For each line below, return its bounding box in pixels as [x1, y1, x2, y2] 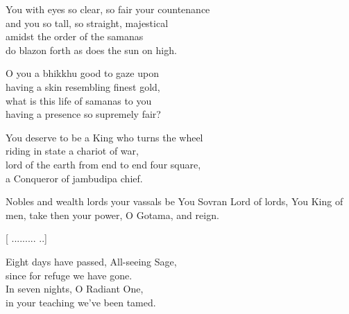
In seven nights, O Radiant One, [6, 281, 144, 296]
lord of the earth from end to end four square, [6, 157, 201, 171]
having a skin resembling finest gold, [6, 79, 160, 94]
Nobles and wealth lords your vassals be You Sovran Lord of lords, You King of [6, 194, 343, 209]
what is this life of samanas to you [6, 93, 152, 107]
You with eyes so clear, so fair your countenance [6, 2, 210, 16]
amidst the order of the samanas [6, 29, 144, 44]
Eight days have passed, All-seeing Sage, [6, 254, 177, 268]
